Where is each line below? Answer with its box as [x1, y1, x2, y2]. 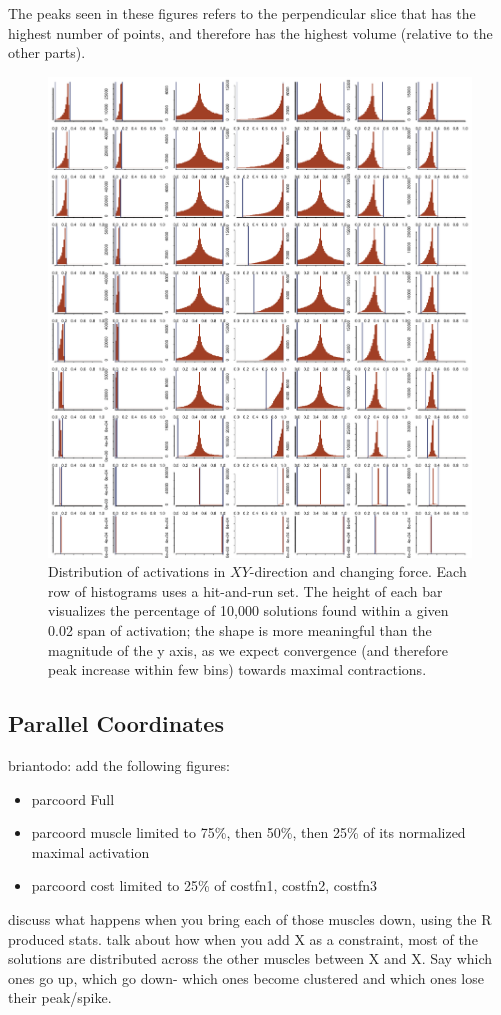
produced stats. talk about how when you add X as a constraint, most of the [8, 928, 478, 949]
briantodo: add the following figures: [8, 754, 230, 775]
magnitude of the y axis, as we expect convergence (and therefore [48, 639, 449, 660]
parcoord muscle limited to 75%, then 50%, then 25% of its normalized [31, 822, 466, 843]
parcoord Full [31, 788, 115, 809]
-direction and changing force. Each [249, 561, 467, 582]
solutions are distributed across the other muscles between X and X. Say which [8, 948, 493, 969]
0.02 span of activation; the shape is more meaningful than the [48, 619, 432, 640]
